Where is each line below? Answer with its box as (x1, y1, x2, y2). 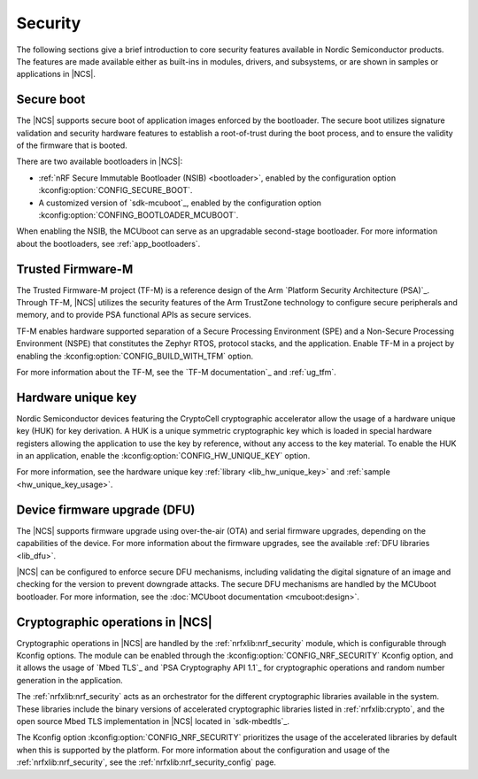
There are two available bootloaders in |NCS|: (16, 156, 183, 167)
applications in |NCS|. (16, 69, 96, 80)
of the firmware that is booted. (16, 140, 127, 150)
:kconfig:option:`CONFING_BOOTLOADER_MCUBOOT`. (38, 209, 239, 220)
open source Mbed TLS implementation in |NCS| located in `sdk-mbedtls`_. (16, 715, 290, 726)
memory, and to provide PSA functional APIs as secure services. (16, 310, 251, 320)
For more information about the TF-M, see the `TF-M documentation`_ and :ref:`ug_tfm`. (16, 367, 336, 377)
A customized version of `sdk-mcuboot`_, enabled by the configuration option (38, 197, 322, 208)
